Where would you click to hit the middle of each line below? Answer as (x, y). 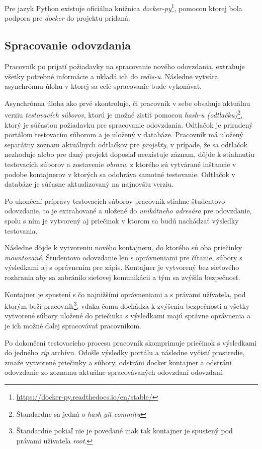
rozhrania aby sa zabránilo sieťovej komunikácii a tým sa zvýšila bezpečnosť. (122, 277)
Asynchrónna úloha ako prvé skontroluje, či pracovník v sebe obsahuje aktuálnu (127, 103)
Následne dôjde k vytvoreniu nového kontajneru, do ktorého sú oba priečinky (123, 247)
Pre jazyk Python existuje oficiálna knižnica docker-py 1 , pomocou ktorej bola (123, 7)
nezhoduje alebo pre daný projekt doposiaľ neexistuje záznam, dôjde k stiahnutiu (129, 154)
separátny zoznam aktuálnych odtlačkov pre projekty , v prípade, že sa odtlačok (126, 144)
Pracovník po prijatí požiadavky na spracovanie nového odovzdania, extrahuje (125, 66)
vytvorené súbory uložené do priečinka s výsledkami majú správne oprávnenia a (127, 316)
